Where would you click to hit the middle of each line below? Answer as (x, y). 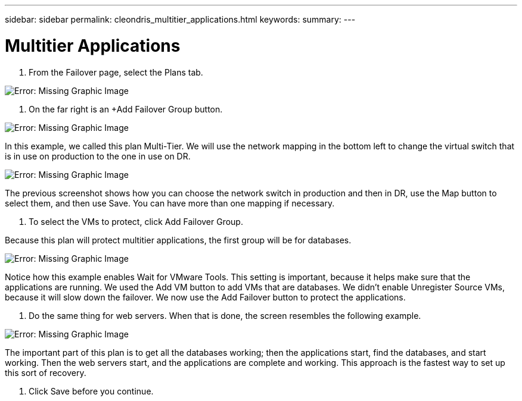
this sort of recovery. (46, 372)
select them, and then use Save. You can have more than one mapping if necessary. (170, 203)
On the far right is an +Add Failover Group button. (126, 109)
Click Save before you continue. (91, 391)
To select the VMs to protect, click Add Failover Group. (136, 221)
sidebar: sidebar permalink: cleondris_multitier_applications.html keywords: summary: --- (180, 19)
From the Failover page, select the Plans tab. (116, 72)
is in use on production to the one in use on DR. (98, 156)
